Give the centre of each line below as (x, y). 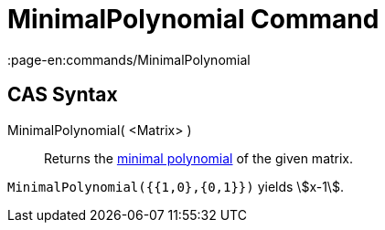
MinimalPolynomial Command (193, 19)
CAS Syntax (63, 95)
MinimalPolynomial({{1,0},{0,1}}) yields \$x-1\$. (176, 186)
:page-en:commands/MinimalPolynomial (129, 59)
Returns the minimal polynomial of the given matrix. (199, 158)
